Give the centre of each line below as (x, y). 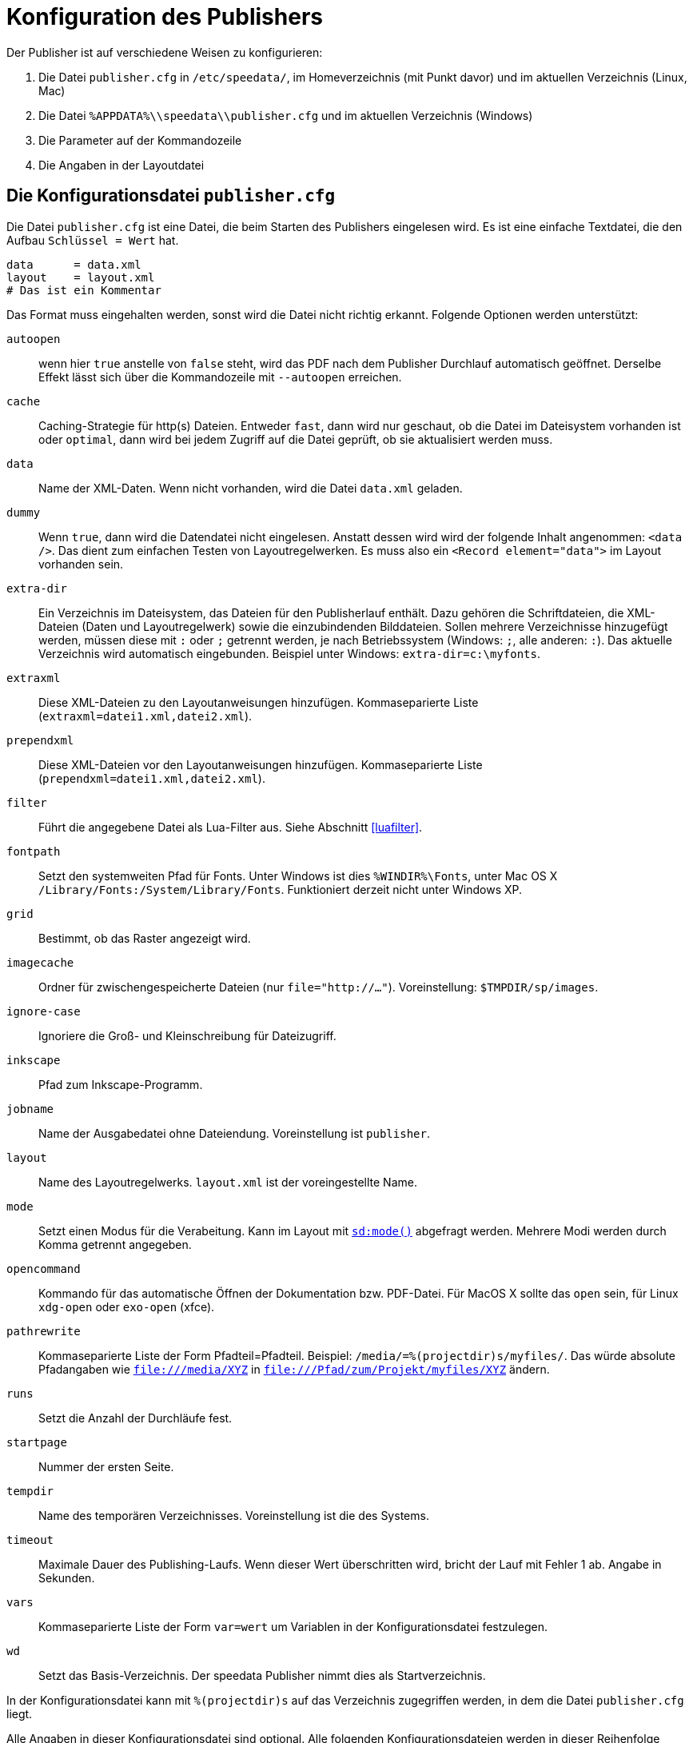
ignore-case (44, 1011)
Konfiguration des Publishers (165, 17)
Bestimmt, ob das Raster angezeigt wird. (145, 938)
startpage (37, 1442)
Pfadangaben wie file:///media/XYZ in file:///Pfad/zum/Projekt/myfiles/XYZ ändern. (294, 1369)
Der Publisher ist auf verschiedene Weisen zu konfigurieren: (165, 52)
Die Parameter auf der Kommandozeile (140, 140)
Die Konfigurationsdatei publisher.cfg (171, 196)
